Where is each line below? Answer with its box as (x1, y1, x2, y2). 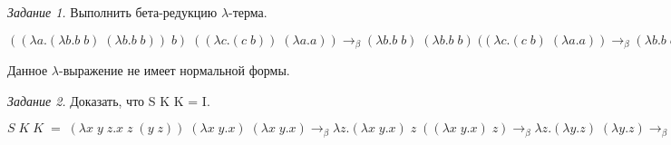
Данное (7, 61, 48, 80)
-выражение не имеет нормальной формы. (58, 61, 290, 80)
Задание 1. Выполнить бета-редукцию (7, 3, 218, 21)
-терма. (229, 3, 267, 21)
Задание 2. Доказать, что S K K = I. (7, 91, 210, 110)
